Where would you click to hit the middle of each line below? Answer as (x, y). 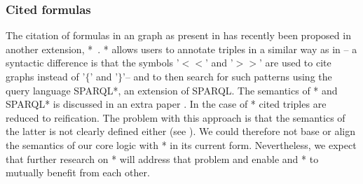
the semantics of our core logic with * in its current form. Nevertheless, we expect (181, 144)
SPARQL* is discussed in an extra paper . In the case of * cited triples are (166, 104)
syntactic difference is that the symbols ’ (93, 63)
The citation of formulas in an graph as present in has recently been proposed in (178, 35)
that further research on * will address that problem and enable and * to (162, 158)
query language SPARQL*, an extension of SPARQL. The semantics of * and (172, 90)
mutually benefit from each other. (78, 172)
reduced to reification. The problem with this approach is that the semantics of (176, 117)
